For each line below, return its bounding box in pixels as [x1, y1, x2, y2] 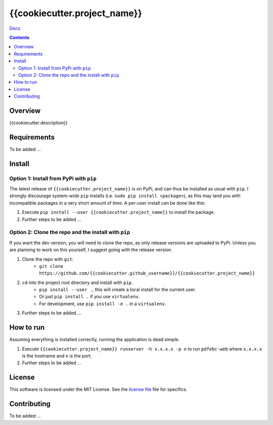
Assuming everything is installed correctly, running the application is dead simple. [9, 337, 180, 343]
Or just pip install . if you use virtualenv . [39, 294, 140, 300]
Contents [9, 34, 30, 40]
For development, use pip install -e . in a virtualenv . [39, 301, 166, 307]
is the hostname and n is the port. [22, 353, 92, 359]
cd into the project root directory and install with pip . [22, 279, 133, 286]
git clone [39, 263, 63, 269]
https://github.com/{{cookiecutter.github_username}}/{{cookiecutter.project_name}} [39, 270, 255, 276]
